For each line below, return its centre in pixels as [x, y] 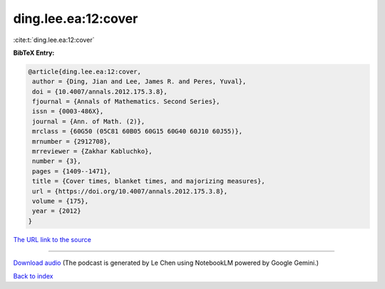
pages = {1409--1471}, [72, 171]
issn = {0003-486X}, [68, 111]
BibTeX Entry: [34, 53]
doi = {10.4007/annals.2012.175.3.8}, [100, 91]
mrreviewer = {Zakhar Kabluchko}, [92, 152]
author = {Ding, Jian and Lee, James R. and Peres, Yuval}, [139, 82]
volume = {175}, [61, 201]
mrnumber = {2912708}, [72, 141]
